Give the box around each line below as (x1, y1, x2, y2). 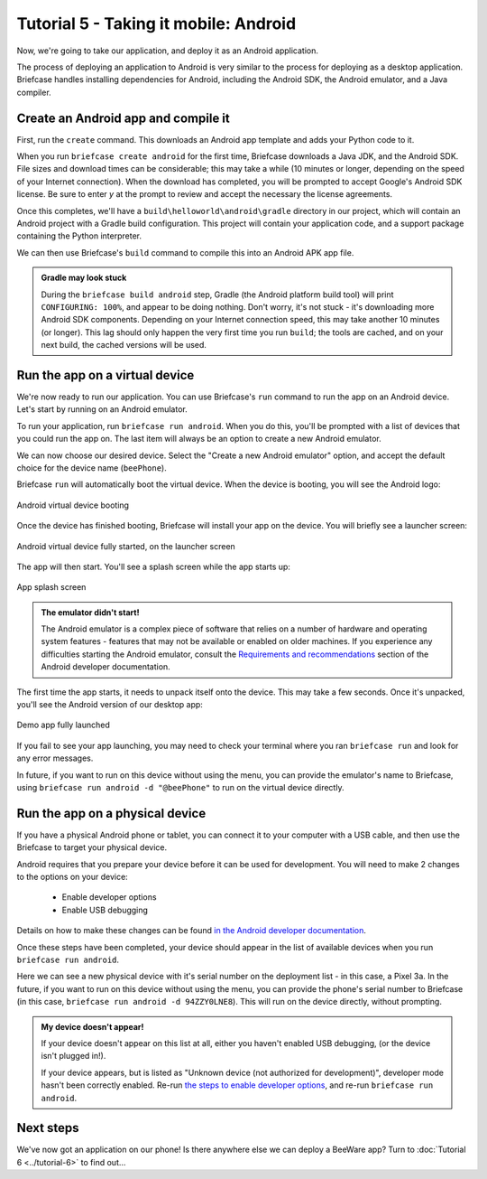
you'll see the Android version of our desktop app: (16, 699, 203, 710)
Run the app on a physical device (16, 805, 207, 821)
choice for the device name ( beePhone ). (16, 462, 167, 473)
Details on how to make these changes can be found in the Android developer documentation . (16, 925, 367, 936)
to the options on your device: (16, 872, 128, 883)
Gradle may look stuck (41, 272, 127, 284)
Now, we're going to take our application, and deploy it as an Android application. (16, 45, 319, 56)
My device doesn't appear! (41, 1021, 144, 1032)
